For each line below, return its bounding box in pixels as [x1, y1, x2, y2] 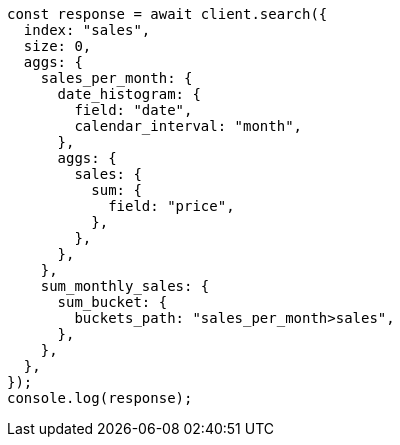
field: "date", [74, 102, 193, 118]
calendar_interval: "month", [74, 118, 303, 134]
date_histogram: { [57, 86, 201, 102]
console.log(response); [7, 390, 193, 406]
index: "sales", [23, 22, 151, 38]
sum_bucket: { [57, 294, 168, 310]
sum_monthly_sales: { [40, 278, 210, 294]
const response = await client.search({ [7, 6, 328, 22]
